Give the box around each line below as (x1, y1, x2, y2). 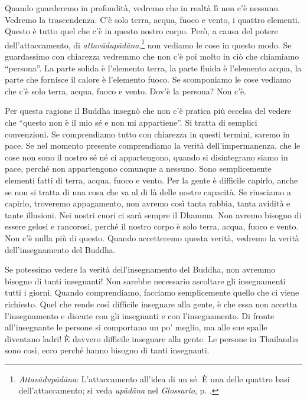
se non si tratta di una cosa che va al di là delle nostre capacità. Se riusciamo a (5, 185, 292, 198)
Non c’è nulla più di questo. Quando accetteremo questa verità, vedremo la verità (5, 231, 299, 244)
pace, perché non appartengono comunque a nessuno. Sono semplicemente (5, 162, 272, 175)
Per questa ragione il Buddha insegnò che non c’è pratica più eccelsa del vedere (5, 104, 292, 117)
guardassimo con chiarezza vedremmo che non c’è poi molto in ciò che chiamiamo (5, 50, 299, 63)
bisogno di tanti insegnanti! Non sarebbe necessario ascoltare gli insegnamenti (5, 274, 286, 287)
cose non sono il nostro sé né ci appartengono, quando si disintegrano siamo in (5, 150, 288, 163)
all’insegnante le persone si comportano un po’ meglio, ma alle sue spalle (5, 321, 267, 333)
